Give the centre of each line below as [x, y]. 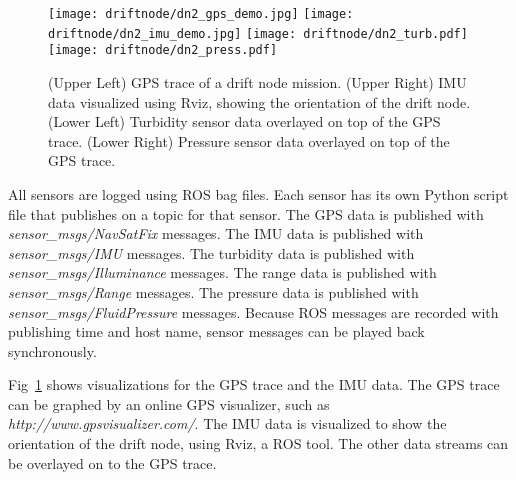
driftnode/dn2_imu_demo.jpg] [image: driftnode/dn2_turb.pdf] [258, 33]
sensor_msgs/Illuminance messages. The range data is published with [222, 272]
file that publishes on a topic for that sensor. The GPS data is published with [246, 213]
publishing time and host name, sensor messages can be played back [216, 331]
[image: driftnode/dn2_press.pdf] [163, 50]
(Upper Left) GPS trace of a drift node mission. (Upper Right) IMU [257, 81]
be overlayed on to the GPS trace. [112, 462]
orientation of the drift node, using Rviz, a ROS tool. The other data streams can [258, 443]
